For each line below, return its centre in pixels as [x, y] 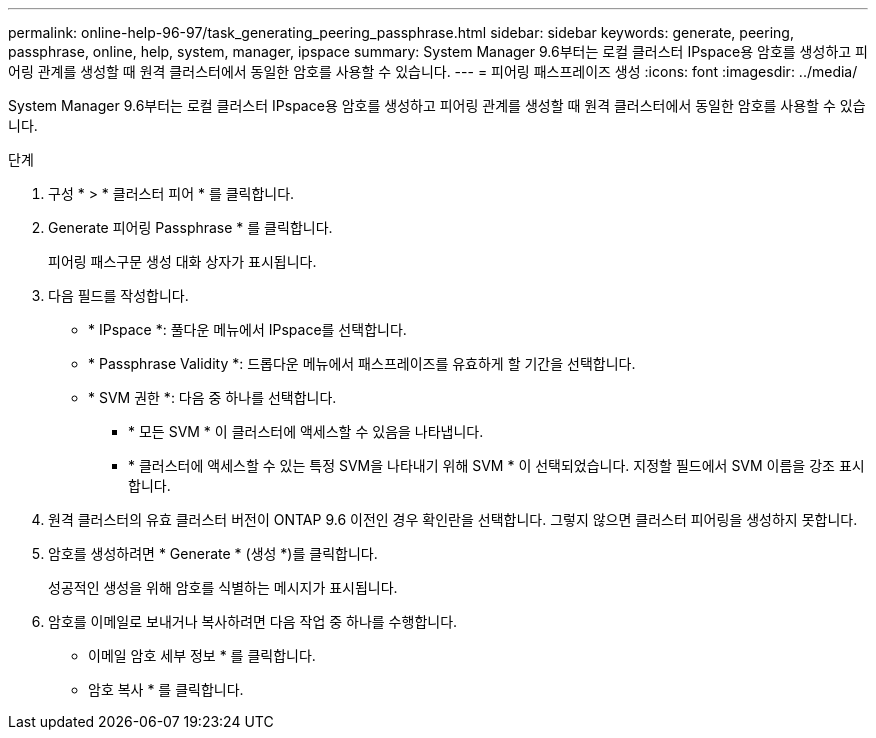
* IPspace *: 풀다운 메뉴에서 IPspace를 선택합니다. [247, 329]
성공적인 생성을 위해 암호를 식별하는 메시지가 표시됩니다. [223, 587]
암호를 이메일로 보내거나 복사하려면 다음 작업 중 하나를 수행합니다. [253, 621]
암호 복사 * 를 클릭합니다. [166, 689]
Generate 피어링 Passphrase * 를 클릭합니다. [190, 227]
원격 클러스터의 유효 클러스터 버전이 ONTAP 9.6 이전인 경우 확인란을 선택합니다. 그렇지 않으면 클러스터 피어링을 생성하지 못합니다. [453, 519]
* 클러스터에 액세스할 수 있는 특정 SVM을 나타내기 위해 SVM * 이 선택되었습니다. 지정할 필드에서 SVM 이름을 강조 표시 [496, 465]
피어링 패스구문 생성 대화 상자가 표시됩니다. [182, 261]
